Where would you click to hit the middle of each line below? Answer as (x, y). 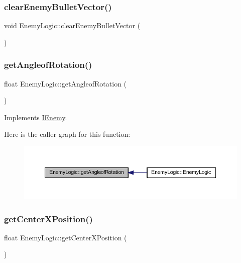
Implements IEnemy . (36, 117)
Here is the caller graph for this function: (67, 134)
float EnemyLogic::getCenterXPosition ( (66, 237)
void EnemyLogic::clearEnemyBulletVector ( (72, 25)
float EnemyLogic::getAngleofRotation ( (66, 83)
